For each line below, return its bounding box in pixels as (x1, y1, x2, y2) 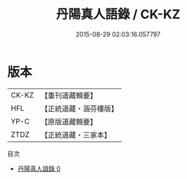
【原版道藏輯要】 (40, 117, 97, 126)
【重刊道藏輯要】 (40, 91, 97, 100)
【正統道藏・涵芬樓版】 (40, 103, 118, 113)
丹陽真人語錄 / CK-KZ (56, 6, 181, 22)
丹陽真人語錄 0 (17, 164, 61, 173)
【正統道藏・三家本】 (40, 130, 111, 140)
